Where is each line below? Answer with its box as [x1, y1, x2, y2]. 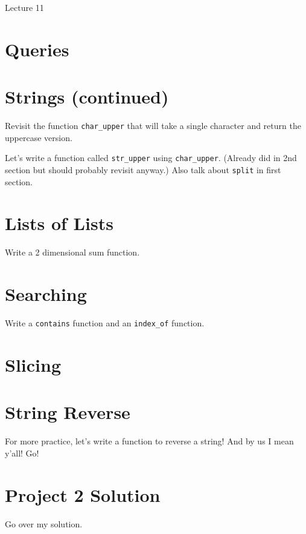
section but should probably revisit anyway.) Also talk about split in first [5, 163, 281, 176]
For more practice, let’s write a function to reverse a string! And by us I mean [5, 435, 294, 447]
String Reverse [5, 400, 130, 424]
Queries [5, 36, 69, 61]
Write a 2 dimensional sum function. [5, 246, 140, 259]
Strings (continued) [5, 84, 169, 109]
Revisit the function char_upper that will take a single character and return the [5, 119, 301, 132]
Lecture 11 [5, 1, 44, 13]
